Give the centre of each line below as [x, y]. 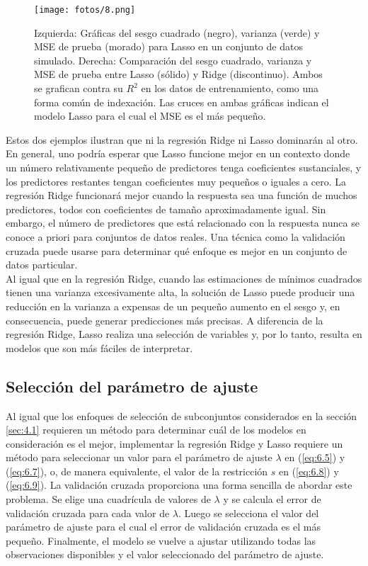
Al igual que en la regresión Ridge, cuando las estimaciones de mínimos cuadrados [184, 278]
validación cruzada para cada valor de [88, 513]
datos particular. [42, 265]
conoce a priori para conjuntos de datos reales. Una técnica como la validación [176, 236]
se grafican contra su [79, 88]
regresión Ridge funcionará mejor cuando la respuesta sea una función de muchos [182, 195]
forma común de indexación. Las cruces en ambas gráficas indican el [182, 102]
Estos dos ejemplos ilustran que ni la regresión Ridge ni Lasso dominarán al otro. [182, 139]
